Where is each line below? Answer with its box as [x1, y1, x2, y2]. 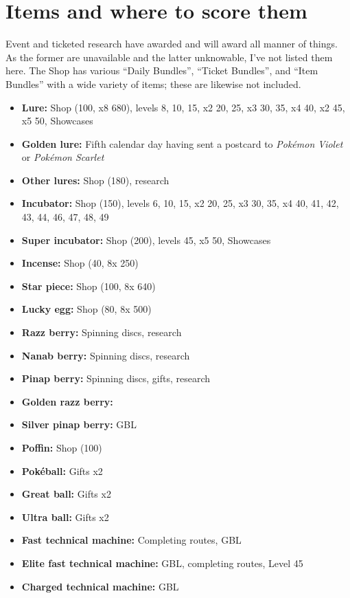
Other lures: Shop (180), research [21, 173, 170, 187]
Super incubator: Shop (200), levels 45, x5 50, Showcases [21, 232, 271, 247]
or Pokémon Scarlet [21, 150, 104, 164]
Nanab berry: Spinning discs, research [21, 348, 190, 362]
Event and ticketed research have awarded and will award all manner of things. [5, 36, 338, 51]
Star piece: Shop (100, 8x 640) [21, 278, 156, 293]
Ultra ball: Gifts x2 [21, 509, 109, 524]
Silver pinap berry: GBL [21, 417, 137, 432]
